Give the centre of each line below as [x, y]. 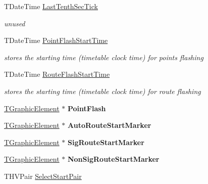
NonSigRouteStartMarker [113, 159]
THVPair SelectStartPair [43, 176]
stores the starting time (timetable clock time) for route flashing [102, 91]
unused [15, 23]
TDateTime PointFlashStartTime [56, 40]
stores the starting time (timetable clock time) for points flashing [104, 57]
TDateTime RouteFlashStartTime [57, 74]
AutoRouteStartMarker [109, 125]
